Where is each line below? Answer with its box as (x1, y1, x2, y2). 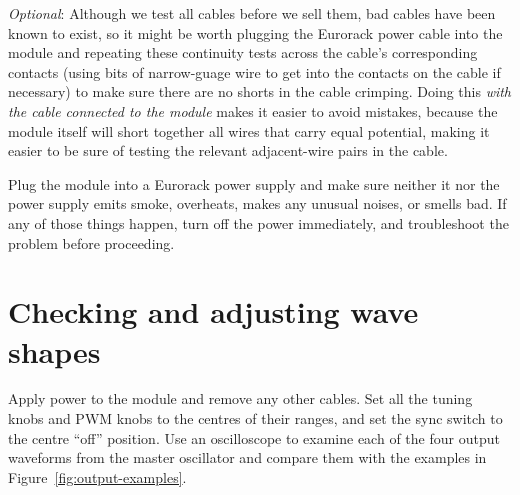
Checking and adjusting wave (8, 291, 419, 332)
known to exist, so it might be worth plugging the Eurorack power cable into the (8, 22, 503, 43)
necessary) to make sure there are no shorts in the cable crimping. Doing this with (8, 81, 512, 102)
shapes (8, 330, 101, 371)
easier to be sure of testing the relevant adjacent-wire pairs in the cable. (8, 140, 448, 161)
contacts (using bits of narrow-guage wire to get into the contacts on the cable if (8, 61, 501, 82)
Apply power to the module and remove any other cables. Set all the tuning (8, 388, 473, 409)
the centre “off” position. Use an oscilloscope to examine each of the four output (8, 427, 500, 448)
